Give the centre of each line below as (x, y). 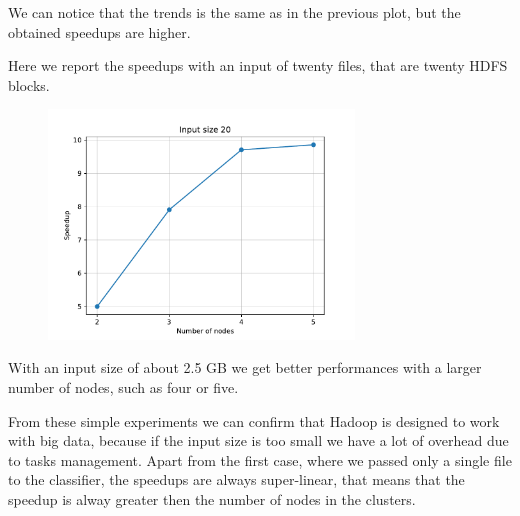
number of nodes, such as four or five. (123, 386)
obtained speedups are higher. (99, 31)
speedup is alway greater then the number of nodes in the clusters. (212, 498)
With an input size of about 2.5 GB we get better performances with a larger (245, 367)
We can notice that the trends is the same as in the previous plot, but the (234, 12)
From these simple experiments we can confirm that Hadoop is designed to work (254, 420)
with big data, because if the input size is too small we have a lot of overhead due (258, 440)
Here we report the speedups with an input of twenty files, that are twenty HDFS (258, 65)
